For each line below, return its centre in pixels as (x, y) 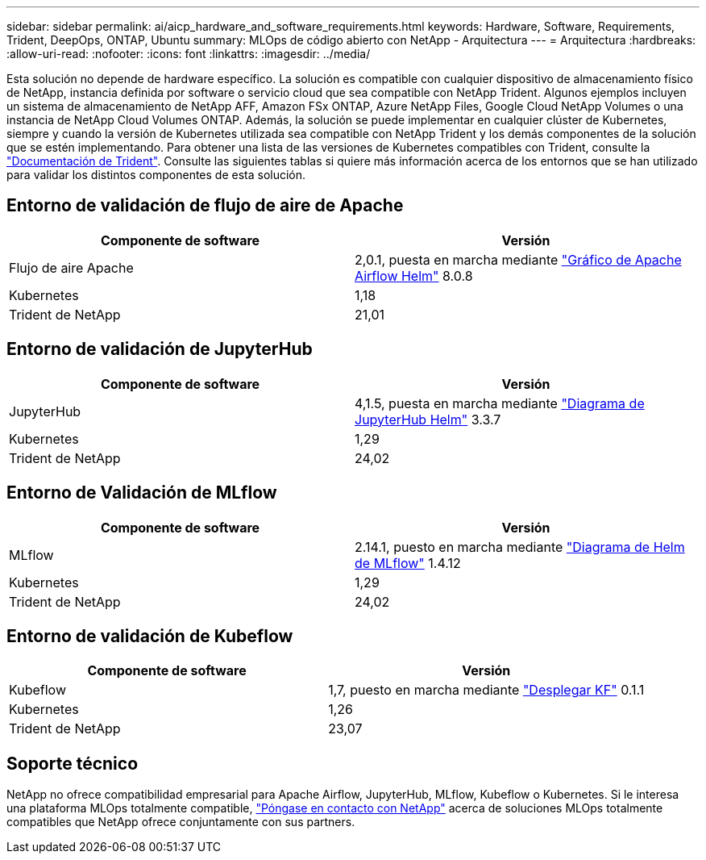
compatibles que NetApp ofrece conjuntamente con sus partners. (181, 822)
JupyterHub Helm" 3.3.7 (428, 419)
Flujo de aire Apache (71, 267)
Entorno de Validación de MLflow (142, 493)
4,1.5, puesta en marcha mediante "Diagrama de (500, 403)
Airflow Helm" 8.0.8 (414, 276)
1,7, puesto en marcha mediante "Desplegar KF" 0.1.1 (486, 690)
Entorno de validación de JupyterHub (160, 349)
